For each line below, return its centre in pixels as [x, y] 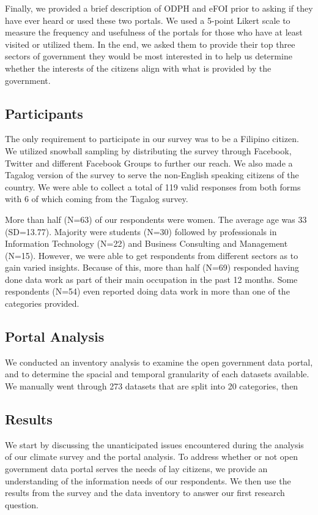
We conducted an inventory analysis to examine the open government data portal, [159, 362]
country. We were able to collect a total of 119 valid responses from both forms [153, 186]
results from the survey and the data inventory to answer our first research [145, 493]
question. [22, 504]
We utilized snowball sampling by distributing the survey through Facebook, [148, 150]
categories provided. [42, 303]
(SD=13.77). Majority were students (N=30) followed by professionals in [141, 231]
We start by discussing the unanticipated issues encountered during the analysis [154, 444]
